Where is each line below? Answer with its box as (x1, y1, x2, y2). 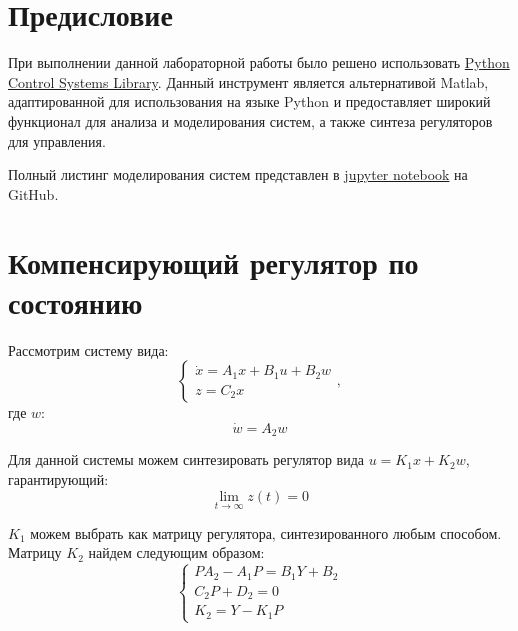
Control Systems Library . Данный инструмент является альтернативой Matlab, (8, 71, 489, 92)
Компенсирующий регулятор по (8, 242, 419, 283)
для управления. (8, 130, 106, 151)
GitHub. (8, 183, 59, 204)
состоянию (8, 281, 143, 322)
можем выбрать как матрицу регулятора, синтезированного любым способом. (30, 522, 502, 543)
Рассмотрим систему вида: (8, 339, 169, 360)
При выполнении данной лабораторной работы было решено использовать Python (8, 52, 510, 73)
